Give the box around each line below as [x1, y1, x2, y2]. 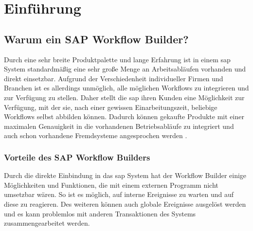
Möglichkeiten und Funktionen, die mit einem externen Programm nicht [4, 179, 218, 190]
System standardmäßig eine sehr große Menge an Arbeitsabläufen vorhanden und [4, 64, 246, 74]
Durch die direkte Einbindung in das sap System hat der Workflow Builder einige [4, 170, 247, 180]
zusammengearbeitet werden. [4, 218, 90, 228]
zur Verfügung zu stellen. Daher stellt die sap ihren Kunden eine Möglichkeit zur [4, 92, 245, 102]
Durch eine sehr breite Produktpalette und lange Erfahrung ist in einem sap [4, 54, 231, 64]
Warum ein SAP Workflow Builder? [4, 31, 189, 46]
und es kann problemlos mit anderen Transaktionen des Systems [4, 208, 196, 218]
